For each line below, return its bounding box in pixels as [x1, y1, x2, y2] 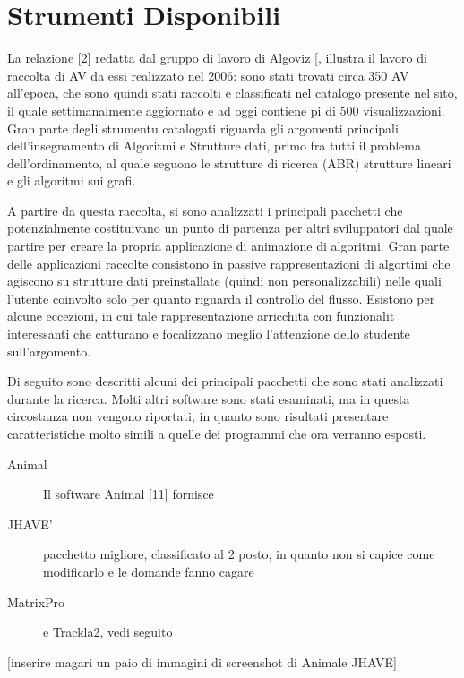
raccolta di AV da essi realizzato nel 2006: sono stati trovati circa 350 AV [7, 65, 409, 84]
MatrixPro [7, 592, 65, 611]
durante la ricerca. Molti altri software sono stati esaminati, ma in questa [7, 389, 410, 408]
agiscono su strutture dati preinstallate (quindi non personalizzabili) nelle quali [7, 271, 442, 290]
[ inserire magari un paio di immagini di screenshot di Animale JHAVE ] [7, 652, 397, 671]
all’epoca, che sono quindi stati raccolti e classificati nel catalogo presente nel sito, [7, 83, 458, 102]
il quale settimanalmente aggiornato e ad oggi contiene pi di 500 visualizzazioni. [7, 100, 445, 119]
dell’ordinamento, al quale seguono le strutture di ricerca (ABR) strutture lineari [7, 153, 451, 172]
